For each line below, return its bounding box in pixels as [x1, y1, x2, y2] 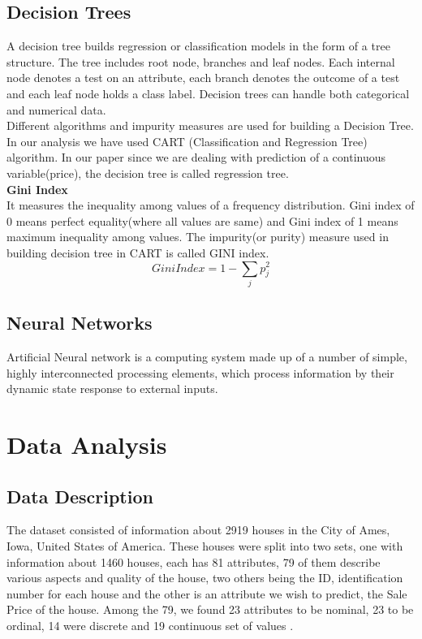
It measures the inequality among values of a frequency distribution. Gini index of [6, 196, 415, 214]
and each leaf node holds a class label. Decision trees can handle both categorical [6, 84, 410, 101]
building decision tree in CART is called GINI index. [6, 244, 269, 261]
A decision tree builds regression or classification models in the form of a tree [6, 37, 390, 54]
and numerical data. [6, 101, 106, 118]
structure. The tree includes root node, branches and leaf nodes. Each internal [6, 53, 395, 70]
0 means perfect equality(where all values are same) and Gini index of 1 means [6, 212, 398, 229]
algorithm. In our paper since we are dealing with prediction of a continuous [6, 149, 386, 166]
